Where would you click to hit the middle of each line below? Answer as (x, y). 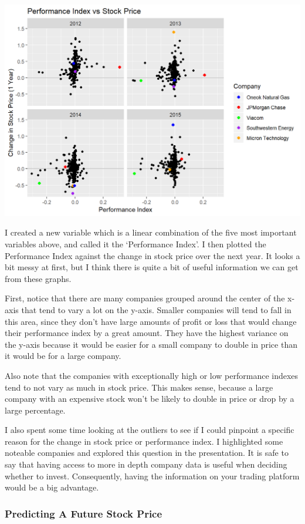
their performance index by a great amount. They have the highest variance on (147, 333)
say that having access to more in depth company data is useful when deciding (146, 464)
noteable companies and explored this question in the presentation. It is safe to (147, 453)
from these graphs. (38, 278)
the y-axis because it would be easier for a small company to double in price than (151, 344)
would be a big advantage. (52, 487)
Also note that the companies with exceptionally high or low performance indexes (152, 375)
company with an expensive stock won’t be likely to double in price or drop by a (150, 399)
